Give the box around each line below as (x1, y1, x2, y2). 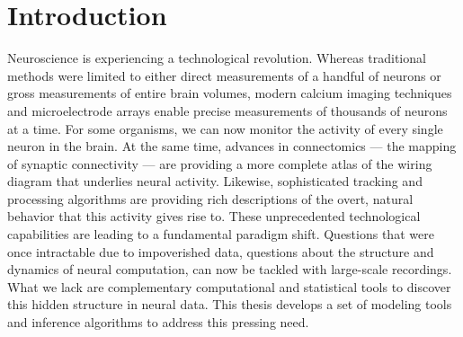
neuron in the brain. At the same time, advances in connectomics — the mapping (7, 137, 457, 155)
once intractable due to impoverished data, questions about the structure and (7, 242, 434, 261)
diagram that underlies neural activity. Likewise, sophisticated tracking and (7, 172, 423, 191)
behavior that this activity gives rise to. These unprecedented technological (7, 207, 421, 226)
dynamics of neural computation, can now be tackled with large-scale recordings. (7, 260, 452, 279)
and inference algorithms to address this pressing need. (7, 313, 309, 332)
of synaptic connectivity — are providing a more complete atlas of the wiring (7, 154, 432, 173)
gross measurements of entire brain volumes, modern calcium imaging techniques (7, 84, 452, 102)
